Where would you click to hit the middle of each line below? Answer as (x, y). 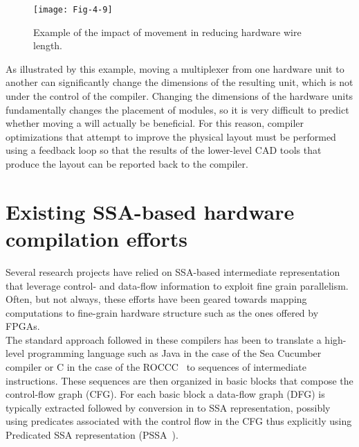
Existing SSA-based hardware (150, 211)
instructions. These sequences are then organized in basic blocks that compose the (179, 380)
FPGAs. (23, 326)
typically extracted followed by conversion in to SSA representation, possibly (168, 407)
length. (48, 45)
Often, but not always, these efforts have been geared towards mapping (156, 299)
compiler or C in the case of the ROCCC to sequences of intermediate (156, 367)
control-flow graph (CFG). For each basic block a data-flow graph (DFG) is (165, 394)
